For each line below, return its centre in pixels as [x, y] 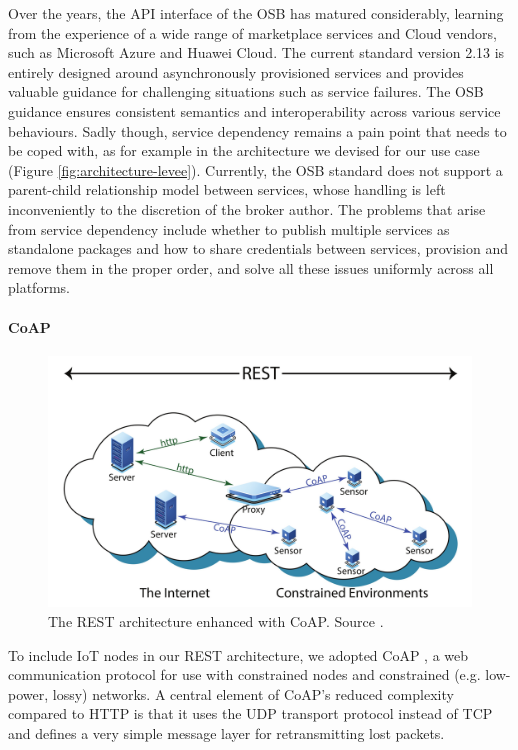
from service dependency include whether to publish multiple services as [229, 228]
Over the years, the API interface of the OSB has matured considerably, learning [256, 13]
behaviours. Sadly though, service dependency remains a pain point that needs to [257, 130]
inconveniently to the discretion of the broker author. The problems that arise [247, 208]
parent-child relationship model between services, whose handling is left [227, 189]
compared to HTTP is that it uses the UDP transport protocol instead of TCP [250, 713]
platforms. [39, 287]
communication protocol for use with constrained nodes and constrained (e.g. [244, 674]
